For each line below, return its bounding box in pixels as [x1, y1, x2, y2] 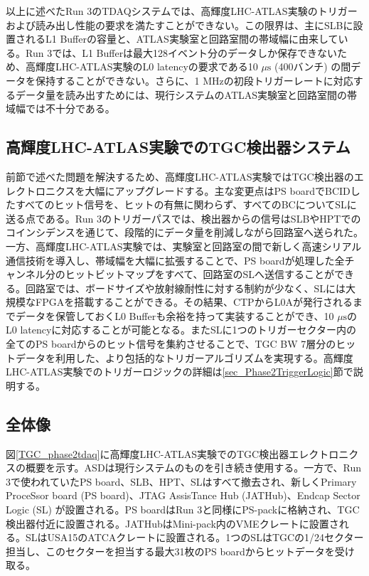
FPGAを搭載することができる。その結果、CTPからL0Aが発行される [35, 294, 353, 309]
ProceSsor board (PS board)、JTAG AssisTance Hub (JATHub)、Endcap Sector [6, 488, 360, 503]
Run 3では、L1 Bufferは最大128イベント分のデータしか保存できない [25, 45, 338, 60]
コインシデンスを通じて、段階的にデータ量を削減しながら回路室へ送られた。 [6, 225, 364, 240]
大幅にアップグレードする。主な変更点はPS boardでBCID [85, 183, 351, 198]
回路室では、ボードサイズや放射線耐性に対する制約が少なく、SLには [25, 280, 346, 295]
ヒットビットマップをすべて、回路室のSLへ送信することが [65, 267, 335, 282]
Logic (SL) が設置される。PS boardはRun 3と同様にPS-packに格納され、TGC [6, 502, 360, 517]
